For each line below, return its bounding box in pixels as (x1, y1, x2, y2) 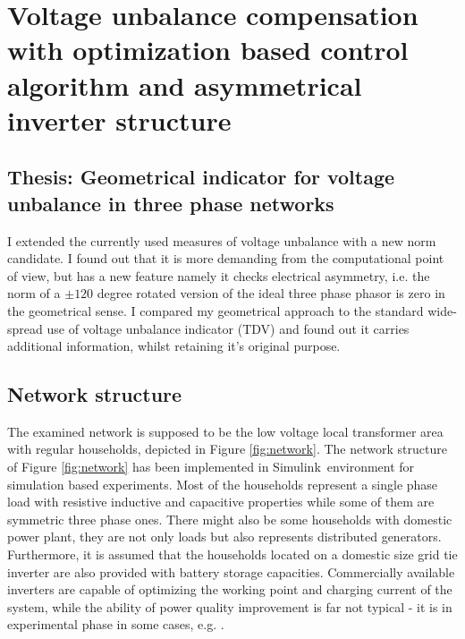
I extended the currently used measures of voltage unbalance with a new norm (7, 231, 436, 250)
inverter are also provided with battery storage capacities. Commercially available (7, 562, 455, 581)
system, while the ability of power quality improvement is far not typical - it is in (7, 597, 452, 616)
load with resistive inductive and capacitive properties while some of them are (7, 492, 435, 511)
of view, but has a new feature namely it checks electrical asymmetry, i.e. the (7, 266, 430, 285)
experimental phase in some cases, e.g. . (7, 615, 224, 634)
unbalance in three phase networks (7, 189, 334, 217)
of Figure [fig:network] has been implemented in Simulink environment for (7, 457, 415, 476)
